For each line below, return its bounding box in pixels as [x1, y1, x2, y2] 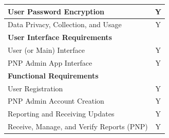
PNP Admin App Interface [8, 57, 92, 68]
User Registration [8, 83, 63, 93]
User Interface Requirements [8, 32, 112, 43]
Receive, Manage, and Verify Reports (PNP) [8, 121, 148, 132]
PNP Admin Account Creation [8, 95, 104, 106]
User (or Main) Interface [8, 45, 85, 55]
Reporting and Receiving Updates [8, 108, 115, 119]
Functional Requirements [8, 70, 99, 81]
